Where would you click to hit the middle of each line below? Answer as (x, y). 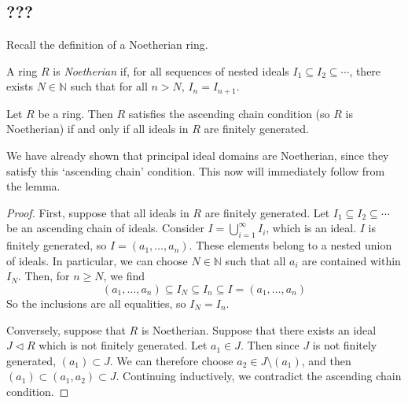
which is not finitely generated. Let (123, 345)
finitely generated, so (57, 245)
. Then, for (44, 276)
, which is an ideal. (311, 228)
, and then (326, 360)
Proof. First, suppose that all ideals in (98, 212)
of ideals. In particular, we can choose (97, 260)
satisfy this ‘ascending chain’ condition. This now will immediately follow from (196, 170)
